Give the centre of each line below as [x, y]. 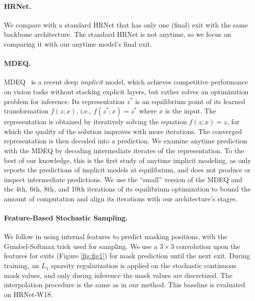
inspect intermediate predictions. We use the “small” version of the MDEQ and [123, 179]
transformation [26, 111]
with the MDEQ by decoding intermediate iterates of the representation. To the [124, 150]
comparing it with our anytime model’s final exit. [78, 43]
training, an [22, 265]
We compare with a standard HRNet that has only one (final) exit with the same [126, 24]
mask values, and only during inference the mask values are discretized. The [118, 275]
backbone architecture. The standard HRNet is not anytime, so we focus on [117, 34]
